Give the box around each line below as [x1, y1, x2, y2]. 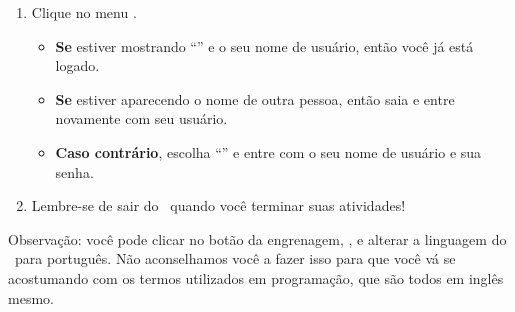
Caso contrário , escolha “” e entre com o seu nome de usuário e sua [55, 141, 482, 162]
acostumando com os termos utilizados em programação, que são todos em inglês [8, 267, 504, 288]
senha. [55, 161, 94, 182]
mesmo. [8, 287, 54, 308]
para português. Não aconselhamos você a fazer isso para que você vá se [14, 248, 456, 269]
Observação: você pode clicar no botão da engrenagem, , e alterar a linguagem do [8, 228, 507, 249]
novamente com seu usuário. [55, 108, 228, 129]
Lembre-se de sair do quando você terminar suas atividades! [31, 195, 406, 216]
